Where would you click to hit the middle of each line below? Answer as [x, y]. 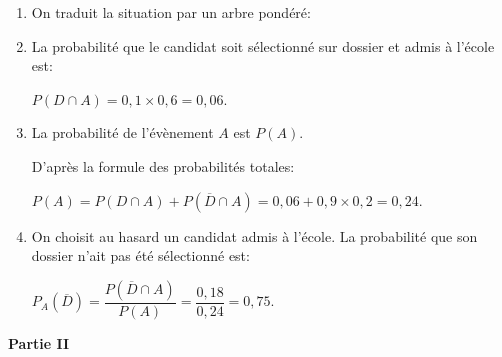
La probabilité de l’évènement [122, 132]
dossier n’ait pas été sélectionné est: [140, 255]
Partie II [39, 342]
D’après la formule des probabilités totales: [163, 165]
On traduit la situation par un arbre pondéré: [171, 12]
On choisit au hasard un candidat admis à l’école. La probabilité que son [254, 235]
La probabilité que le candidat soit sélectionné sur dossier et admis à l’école [263, 45]
